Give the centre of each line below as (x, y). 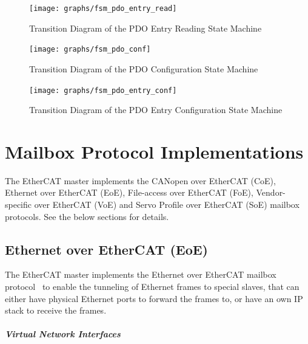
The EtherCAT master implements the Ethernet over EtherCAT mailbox (141, 274)
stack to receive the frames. (56, 310)
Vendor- (271, 192)
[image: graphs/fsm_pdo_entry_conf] (103, 90)
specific (18, 205)
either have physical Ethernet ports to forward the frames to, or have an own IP (154, 298)
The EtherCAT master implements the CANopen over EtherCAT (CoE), (140, 180)
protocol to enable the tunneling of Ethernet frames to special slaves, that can (152, 287)
